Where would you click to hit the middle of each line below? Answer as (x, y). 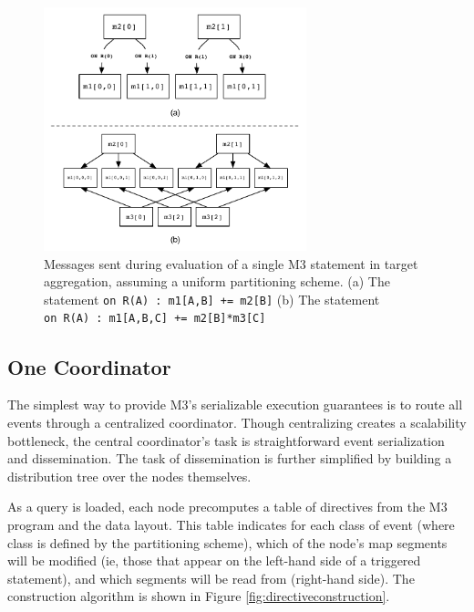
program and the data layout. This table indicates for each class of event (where (231, 524)
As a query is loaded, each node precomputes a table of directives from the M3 (227, 507)
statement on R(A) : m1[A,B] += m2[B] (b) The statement (212, 299)
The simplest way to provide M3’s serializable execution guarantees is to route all (235, 405)
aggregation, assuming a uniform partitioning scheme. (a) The (217, 281)
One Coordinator (89, 366)
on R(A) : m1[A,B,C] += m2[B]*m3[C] (155, 319)
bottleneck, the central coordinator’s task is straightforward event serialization (226, 440)
